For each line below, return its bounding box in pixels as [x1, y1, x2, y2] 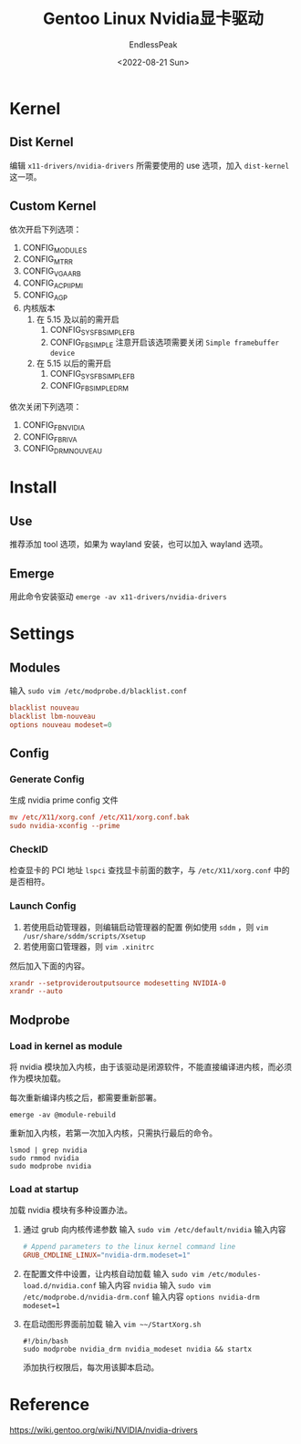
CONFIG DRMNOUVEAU [22, 443, 103, 456]
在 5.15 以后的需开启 [36, 358, 112, 369]
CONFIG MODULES [22, 242, 88, 255]
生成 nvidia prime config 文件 [9, 795, 119, 805]
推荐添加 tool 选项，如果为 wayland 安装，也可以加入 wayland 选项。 [9, 539, 268, 550]
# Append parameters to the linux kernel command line [22, 1242, 236, 1252]
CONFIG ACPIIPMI [22, 277, 84, 290]
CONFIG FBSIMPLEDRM [49, 379, 130, 393]
